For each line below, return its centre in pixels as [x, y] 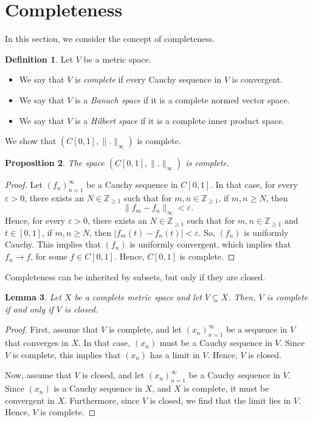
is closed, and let [113, 375]
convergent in [30, 400]
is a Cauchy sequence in [98, 388]
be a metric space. [117, 59]
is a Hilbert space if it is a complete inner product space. [180, 120]
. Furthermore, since [102, 400]
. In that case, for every [254, 185]
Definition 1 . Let [39, 59]
